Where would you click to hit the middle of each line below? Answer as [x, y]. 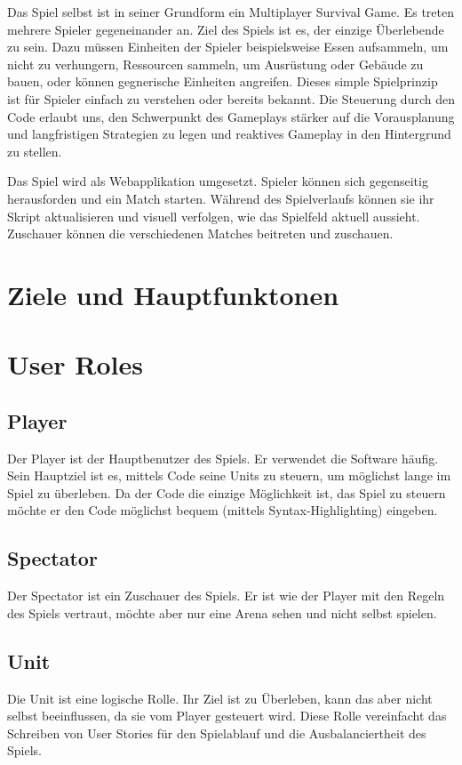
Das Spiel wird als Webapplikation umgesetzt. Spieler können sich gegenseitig [218, 181]
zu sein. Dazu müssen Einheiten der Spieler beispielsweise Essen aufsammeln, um [228, 47]
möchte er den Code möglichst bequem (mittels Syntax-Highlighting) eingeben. [223, 510]
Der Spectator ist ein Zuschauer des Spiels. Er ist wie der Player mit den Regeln [226, 596]
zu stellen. [35, 151]
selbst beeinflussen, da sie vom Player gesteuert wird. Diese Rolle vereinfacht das [227, 716]
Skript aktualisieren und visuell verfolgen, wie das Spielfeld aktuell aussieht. [214, 216]
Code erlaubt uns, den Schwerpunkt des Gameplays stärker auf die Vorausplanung [231, 116]
